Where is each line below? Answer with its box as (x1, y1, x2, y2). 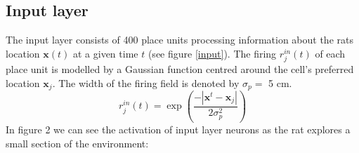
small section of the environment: (6, 135, 149, 150)
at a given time (72, 46, 138, 60)
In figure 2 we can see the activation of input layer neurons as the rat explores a (6, 121, 351, 136)
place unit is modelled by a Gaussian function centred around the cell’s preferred (6, 61, 354, 76)
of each (315, 46, 346, 60)
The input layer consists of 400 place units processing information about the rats (6, 32, 353, 47)
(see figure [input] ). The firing (148, 46, 277, 60)
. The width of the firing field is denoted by (52, 75, 240, 90)
